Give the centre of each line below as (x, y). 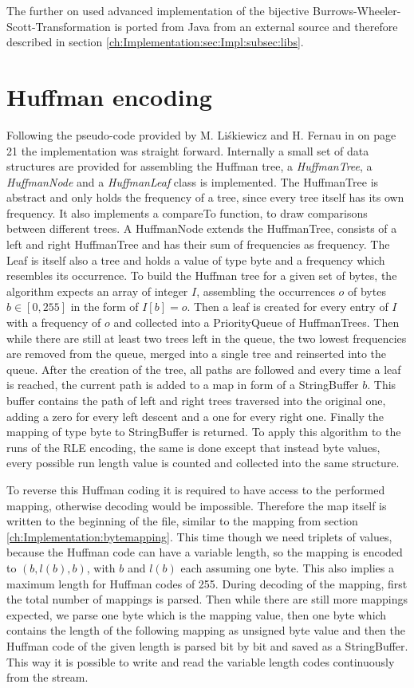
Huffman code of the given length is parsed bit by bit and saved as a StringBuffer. (207, 645)
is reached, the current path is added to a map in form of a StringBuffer (183, 385)
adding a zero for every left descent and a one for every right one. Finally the (195, 416)
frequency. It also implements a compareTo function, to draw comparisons (187, 212)
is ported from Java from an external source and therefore (256, 26)
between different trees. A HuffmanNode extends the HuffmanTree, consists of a (202, 228)
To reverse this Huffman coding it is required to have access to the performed (196, 489)
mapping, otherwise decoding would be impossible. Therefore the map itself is (197, 505)
